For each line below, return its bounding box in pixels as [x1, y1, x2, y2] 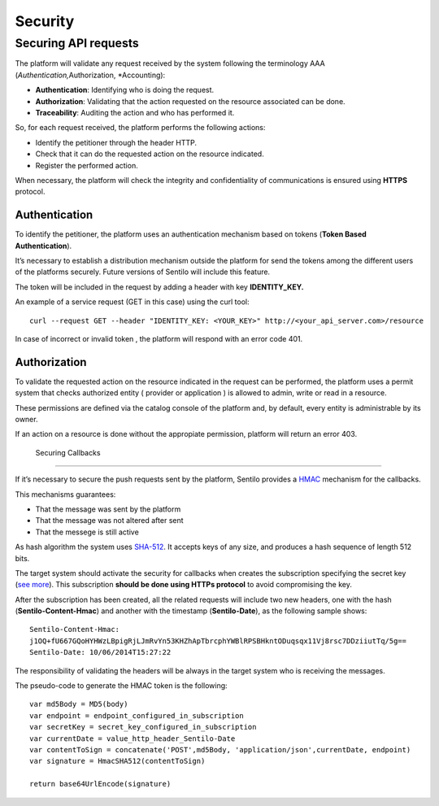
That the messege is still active [35, 527, 140, 537]
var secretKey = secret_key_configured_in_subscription [29, 722, 257, 732]
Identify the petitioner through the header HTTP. [35, 137, 198, 147]
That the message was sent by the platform [35, 504, 181, 514]
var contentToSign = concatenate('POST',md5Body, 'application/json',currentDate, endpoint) [29, 745, 411, 754]
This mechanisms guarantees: [15, 489, 116, 499]
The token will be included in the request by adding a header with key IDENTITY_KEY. [15, 281, 304, 292]
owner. [15, 415, 38, 425]
